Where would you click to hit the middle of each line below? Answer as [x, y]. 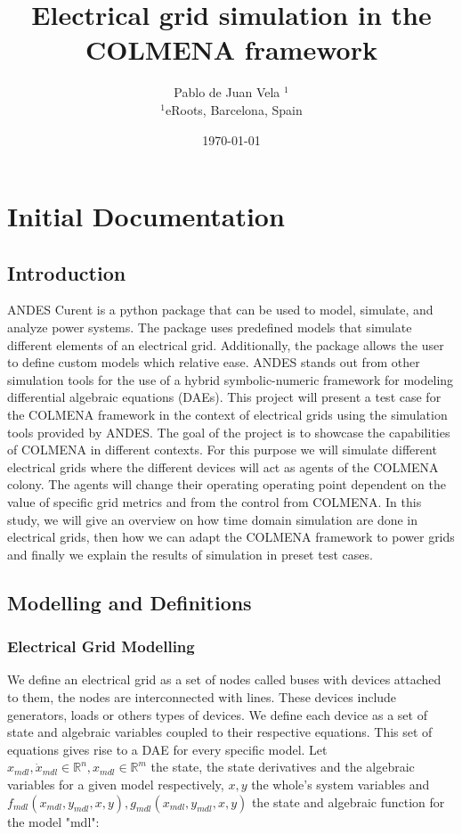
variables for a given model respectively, [116, 784]
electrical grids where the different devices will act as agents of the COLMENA [223, 466]
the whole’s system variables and [340, 784]
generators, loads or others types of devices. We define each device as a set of [217, 714]
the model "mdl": [53, 821]
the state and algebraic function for [348, 801]
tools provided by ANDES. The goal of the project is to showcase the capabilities [229, 432]
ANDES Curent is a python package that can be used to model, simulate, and [220, 310]
